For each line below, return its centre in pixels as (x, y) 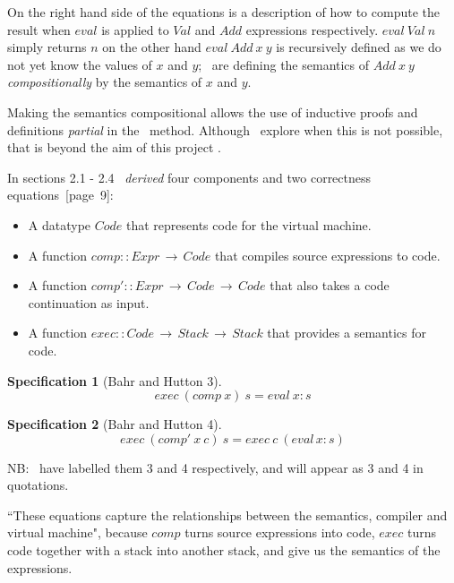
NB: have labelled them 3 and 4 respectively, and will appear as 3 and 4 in (215, 467)
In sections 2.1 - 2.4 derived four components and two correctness (189, 177)
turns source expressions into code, (280, 532)
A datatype (60, 224)
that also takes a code (330, 285)
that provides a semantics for (347, 333)
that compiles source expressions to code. (327, 255)
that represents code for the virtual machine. (248, 224)
